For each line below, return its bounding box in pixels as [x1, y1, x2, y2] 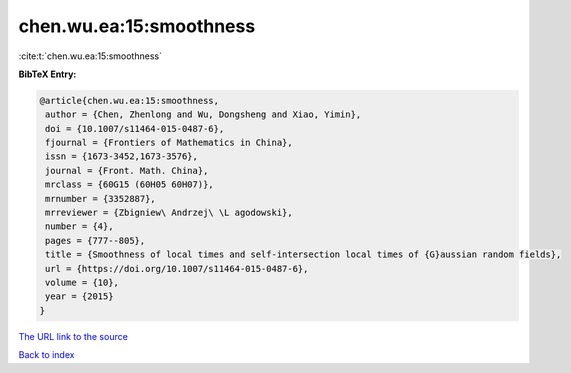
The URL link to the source [18, 330, 129, 342]
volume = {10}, [45, 277, 120, 288]
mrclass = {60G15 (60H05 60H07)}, [45, 179, 214, 190]
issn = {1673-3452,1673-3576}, [45, 151, 199, 162]
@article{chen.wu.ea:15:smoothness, [39, 95, 220, 106]
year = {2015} [45, 291, 114, 302]
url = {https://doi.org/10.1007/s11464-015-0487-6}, [45, 263, 309, 274]
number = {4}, [45, 221, 114, 232]
